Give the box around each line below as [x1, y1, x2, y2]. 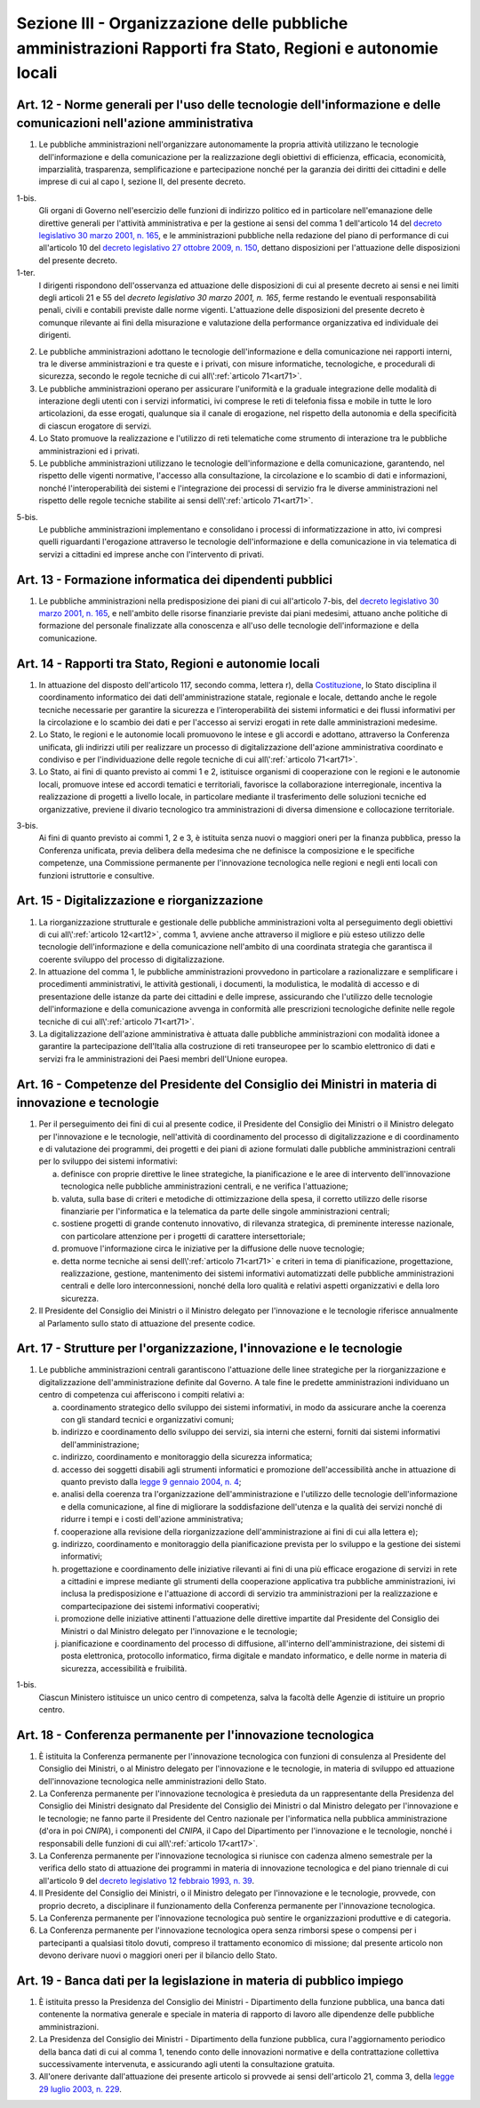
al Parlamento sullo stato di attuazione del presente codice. [38, 1318, 256, 1328]
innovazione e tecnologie [16, 1095, 159, 1110]
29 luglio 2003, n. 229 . [38, 2083, 122, 2094]
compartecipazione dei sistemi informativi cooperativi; [60, 1600, 260, 1611]
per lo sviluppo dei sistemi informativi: [38, 1156, 178, 1166]
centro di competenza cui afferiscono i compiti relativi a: [38, 1390, 244, 1400]
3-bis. [16, 821, 39, 831]
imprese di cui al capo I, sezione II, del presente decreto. [38, 176, 246, 187]
